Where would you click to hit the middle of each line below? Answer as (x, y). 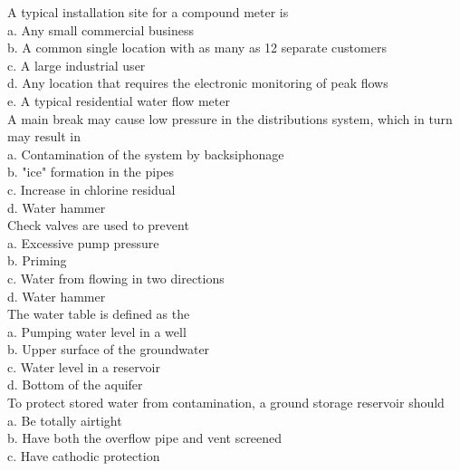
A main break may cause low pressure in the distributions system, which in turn (230, 118)
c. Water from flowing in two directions (116, 278)
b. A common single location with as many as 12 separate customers (197, 48)
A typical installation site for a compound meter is (148, 12)
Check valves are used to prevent (98, 225)
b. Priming (37, 260)
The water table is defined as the (99, 314)
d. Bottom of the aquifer (75, 384)
